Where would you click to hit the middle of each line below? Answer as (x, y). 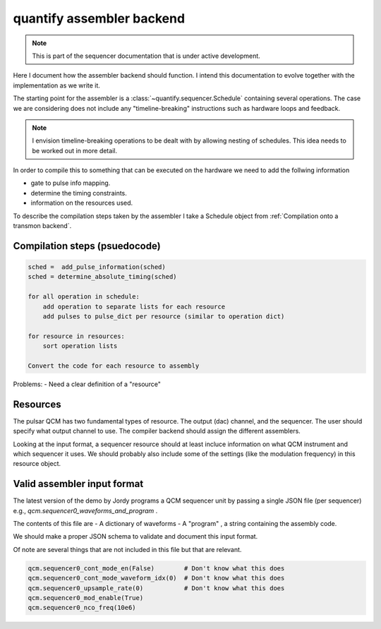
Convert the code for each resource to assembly (114, 366)
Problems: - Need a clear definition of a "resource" (87, 384)
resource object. (37, 464)
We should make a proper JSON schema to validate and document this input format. (135, 537)
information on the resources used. (82, 203)
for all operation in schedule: (84, 297)
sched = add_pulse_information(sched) (97, 267)
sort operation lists (80, 346)
